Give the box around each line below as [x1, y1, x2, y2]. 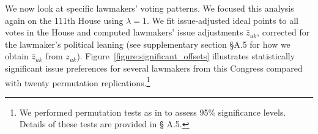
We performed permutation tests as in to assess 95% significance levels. [19, 105, 286, 118]
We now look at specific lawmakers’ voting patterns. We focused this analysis [5, 2, 294, 14]
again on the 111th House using [5, 13, 124, 26]
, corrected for [257, 26, 310, 39]
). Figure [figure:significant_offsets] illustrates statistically [76, 50, 295, 62]
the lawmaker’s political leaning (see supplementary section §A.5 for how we [5, 37, 290, 50]
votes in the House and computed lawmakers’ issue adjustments [5, 26, 243, 39]
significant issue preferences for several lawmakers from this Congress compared [5, 61, 303, 74]
